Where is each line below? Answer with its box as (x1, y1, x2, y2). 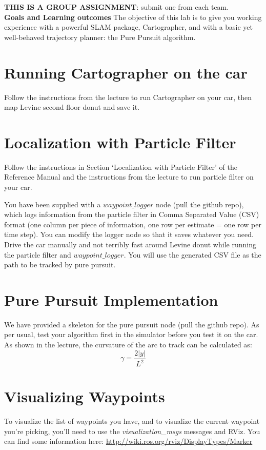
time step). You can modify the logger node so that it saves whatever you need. (4, 229, 254, 240)
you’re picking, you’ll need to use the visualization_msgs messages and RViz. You (4, 425, 260, 436)
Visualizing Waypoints (4, 386, 165, 407)
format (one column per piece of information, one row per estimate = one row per (4, 219, 261, 229)
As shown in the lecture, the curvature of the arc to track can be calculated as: (4, 339, 252, 350)
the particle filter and (4, 249, 71, 260)
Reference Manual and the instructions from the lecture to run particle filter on (4, 171, 254, 182)
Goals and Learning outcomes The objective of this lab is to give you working (4, 11, 262, 22)
